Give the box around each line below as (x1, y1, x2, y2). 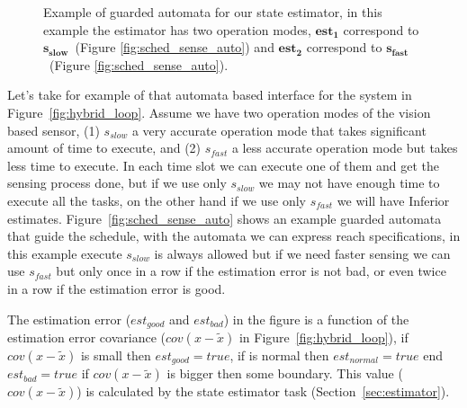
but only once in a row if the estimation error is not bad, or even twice (56, 262, 446, 280)
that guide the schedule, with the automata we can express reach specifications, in (7, 226, 461, 245)
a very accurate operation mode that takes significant (131, 120, 427, 139)
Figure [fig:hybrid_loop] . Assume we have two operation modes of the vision (7, 102, 431, 121)
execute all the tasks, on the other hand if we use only (7, 191, 306, 209)
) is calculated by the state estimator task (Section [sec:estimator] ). (76, 382, 450, 401)
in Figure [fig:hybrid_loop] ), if (238, 327, 409, 346)
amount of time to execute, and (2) (7, 138, 202, 157)
